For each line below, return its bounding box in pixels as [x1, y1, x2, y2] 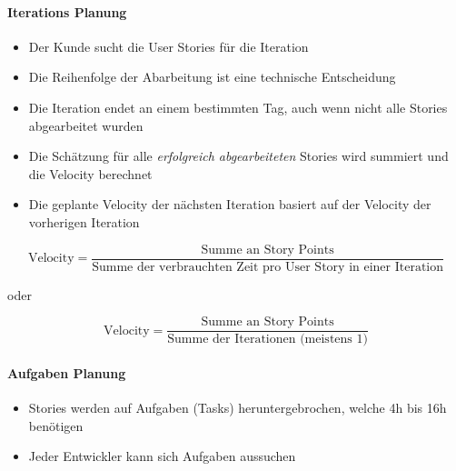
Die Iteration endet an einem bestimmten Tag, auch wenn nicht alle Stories [28, 97, 448, 116]
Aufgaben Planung [7, 363, 126, 382]
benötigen [28, 416, 84, 435]
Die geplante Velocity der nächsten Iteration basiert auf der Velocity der [28, 195, 431, 214]
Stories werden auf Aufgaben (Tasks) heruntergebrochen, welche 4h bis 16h [28, 398, 447, 417]
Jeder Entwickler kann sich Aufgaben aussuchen [28, 446, 296, 466]
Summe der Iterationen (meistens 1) [167, 333, 368, 346]
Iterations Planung [7, 2, 127, 21]
